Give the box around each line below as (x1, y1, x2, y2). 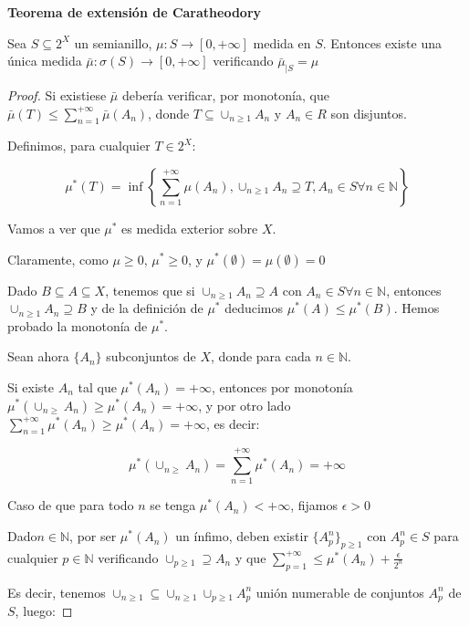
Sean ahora (7, 347, 69, 366)
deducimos (224, 298, 284, 318)
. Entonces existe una (322, 33, 442, 52)
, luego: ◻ (15, 601, 73, 621)
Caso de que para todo (7, 496, 134, 515)
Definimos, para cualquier (7, 136, 151, 155)
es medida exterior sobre (121, 218, 258, 237)
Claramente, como (7, 249, 109, 268)
